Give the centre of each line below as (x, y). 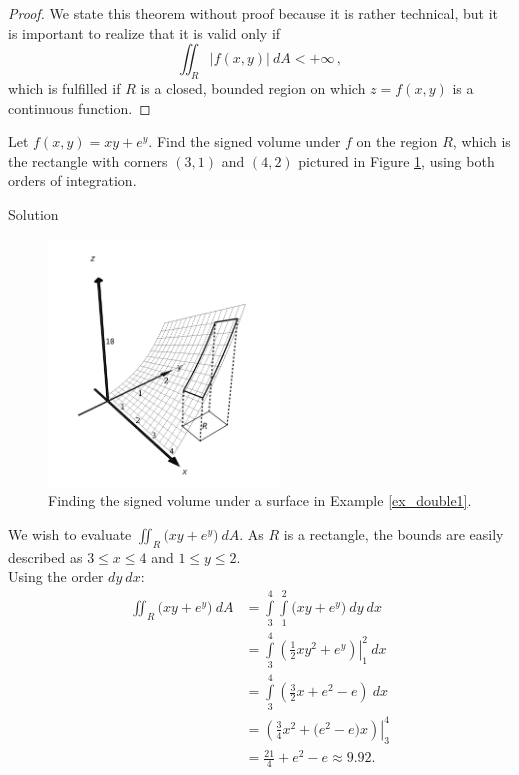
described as (45, 556)
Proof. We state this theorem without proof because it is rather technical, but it (253, 13)
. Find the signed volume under (244, 141)
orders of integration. (72, 180)
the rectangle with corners (88, 160)
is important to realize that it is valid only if (144, 32)
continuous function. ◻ (79, 107)
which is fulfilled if (64, 87)
